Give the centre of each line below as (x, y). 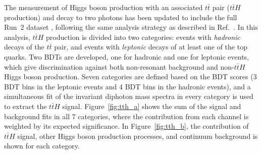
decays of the (24, 47)
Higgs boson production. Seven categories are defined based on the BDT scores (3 (130, 76)
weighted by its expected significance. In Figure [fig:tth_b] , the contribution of (126, 126)
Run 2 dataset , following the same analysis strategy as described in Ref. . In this (131, 27)
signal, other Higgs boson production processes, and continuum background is (138, 136)
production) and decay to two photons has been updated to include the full (121, 17)
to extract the (25, 106)
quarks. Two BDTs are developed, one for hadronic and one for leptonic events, (126, 56)
